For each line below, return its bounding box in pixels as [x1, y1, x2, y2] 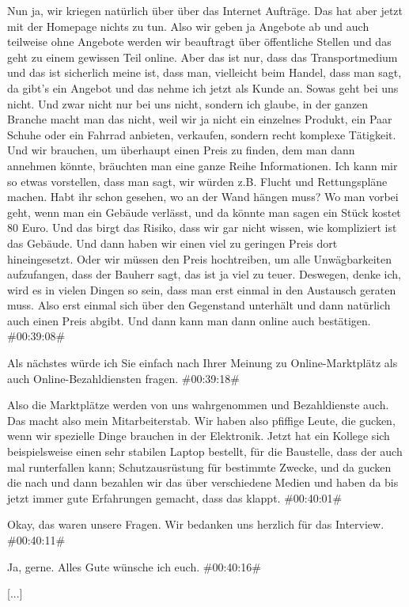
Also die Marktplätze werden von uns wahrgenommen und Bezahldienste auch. [7, 396, 389, 413]
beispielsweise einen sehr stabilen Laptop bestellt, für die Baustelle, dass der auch [7, 443, 403, 460]
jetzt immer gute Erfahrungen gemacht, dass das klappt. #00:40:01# [7, 489, 343, 506]
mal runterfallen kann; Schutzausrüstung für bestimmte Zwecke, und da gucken [7, 458, 392, 475]
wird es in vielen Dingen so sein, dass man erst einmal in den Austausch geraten [7, 281, 396, 298]
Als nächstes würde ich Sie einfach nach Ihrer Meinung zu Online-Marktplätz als [7, 355, 398, 371]
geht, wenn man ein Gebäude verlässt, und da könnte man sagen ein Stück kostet [7, 203, 401, 220]
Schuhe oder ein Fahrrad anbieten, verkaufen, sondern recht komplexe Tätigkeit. [7, 126, 396, 142]
